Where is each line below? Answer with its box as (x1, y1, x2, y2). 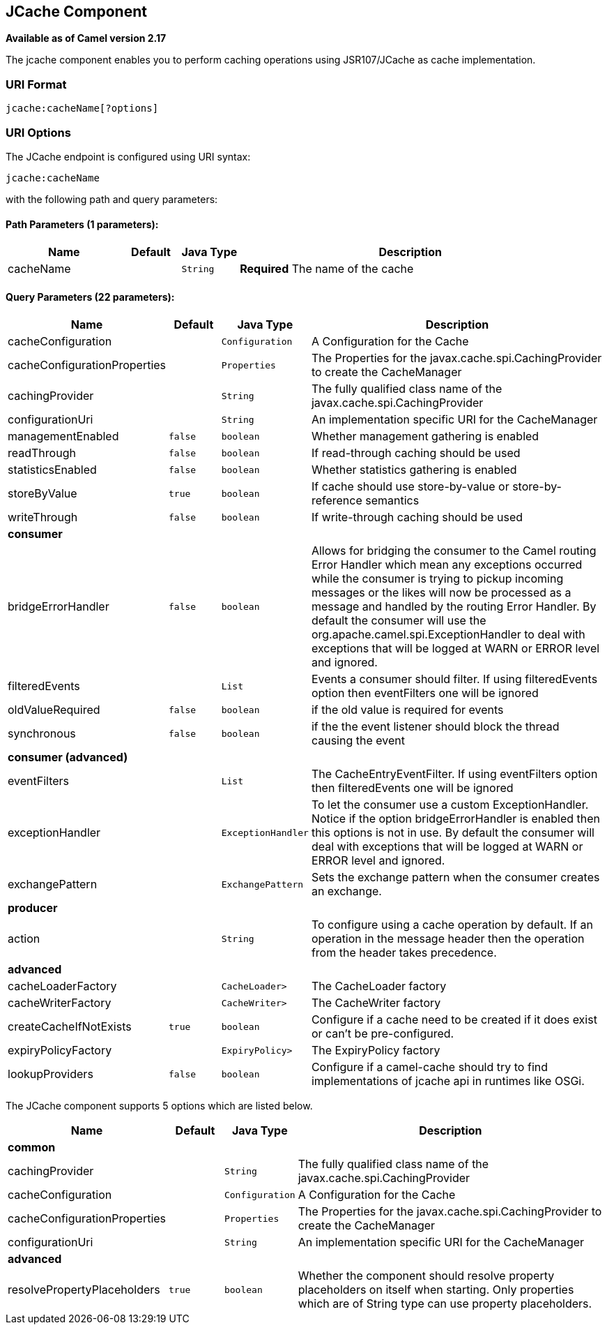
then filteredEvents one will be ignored (311, 781, 514, 795)
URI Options (6, 125, 71, 140)
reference (311, 493, 362, 508)
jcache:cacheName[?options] (6, 103, 159, 114)
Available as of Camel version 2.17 (6, 32, 167, 45)
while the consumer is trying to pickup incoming (311, 571, 564, 586)
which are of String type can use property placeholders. (298, 1297, 592, 1311)
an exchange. (311, 884, 382, 899)
